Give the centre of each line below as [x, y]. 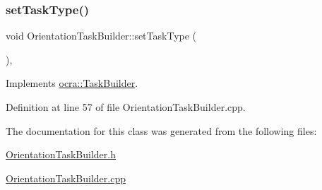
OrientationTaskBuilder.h [61, 154]
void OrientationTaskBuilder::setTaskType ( [101, 36]
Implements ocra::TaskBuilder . [72, 83]
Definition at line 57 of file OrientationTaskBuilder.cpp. [126, 107]
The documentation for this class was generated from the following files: [161, 130]
